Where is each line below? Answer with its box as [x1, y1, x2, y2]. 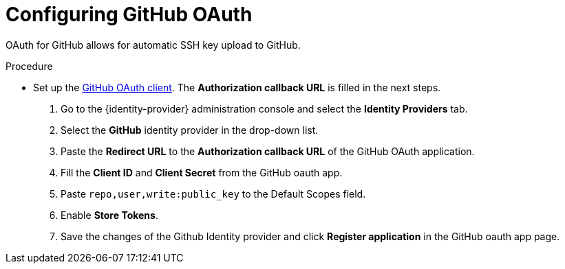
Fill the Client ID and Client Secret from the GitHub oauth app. [61, 166, 343, 178]
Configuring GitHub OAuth [6, 3, 253, 26]
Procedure [6, 60, 53, 72]
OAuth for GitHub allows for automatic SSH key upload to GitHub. [6, 38, 301, 51]
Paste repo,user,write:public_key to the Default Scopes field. [61, 187, 366, 200]
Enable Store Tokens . [61, 209, 158, 221]
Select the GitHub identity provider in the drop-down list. [61, 124, 319, 136]
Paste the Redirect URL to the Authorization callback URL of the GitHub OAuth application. [61, 145, 475, 157]
